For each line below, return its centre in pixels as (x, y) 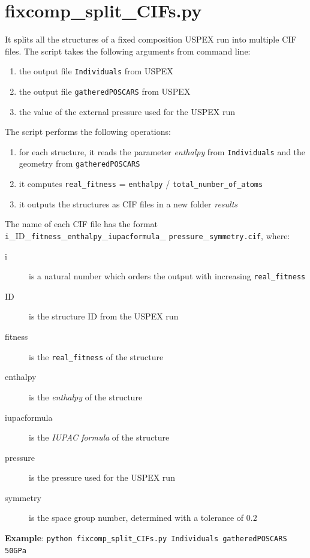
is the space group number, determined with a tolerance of (136, 518)
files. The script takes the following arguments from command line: (128, 51)
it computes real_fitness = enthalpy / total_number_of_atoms (141, 184)
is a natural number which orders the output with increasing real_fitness (167, 276)
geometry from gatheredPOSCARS (79, 163)
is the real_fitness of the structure (96, 356)
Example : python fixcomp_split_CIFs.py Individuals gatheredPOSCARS (146, 538)
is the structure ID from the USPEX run (104, 316)
